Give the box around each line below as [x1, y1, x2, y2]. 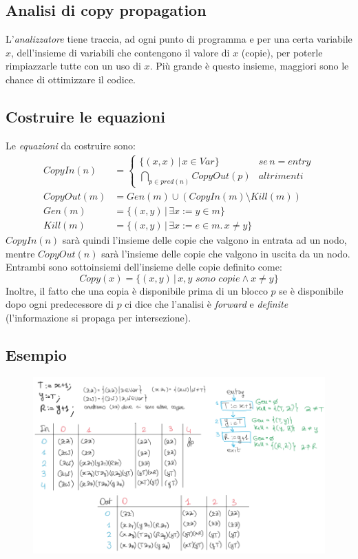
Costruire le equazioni [6, 105, 165, 127]
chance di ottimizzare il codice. [6, 72, 136, 86]
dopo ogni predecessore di [6, 297, 114, 311]
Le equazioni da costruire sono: [6, 138, 136, 152]
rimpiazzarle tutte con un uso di [6, 59, 141, 73]
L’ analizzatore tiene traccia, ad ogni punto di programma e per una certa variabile [6, 32, 352, 46]
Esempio [6, 344, 67, 365]
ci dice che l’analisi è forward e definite [125, 297, 288, 311]
